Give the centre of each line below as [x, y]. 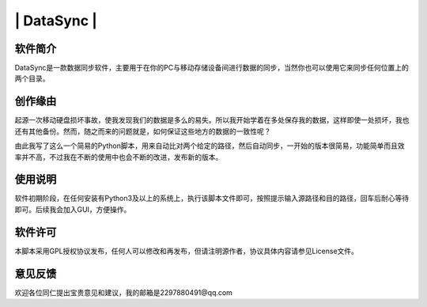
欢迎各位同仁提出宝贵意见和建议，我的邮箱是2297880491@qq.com [124, 292]
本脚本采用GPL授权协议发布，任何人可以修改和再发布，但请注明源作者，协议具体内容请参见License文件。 [187, 251]
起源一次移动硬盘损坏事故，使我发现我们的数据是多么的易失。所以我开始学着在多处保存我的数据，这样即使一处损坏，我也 [212, 120]
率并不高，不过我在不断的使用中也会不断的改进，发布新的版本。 [119, 157]
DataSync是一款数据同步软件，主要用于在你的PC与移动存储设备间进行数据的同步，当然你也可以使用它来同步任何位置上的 [212, 68]
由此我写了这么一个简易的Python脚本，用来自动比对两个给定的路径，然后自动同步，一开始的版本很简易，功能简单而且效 [210, 146]
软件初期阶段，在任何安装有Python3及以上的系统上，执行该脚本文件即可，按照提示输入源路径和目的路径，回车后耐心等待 [212, 199]
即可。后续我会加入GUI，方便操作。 [73, 209]
